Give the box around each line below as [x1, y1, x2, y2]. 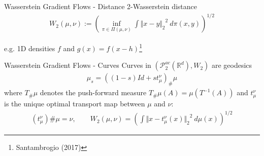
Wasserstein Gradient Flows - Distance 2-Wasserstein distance [4, 1, 197, 11]
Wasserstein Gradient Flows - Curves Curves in [4, 60, 151, 70]
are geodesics [211, 60, 252, 70]
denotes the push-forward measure [40, 87, 147, 98]
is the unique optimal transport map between [4, 98, 145, 109]
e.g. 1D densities [4, 43, 55, 53]
